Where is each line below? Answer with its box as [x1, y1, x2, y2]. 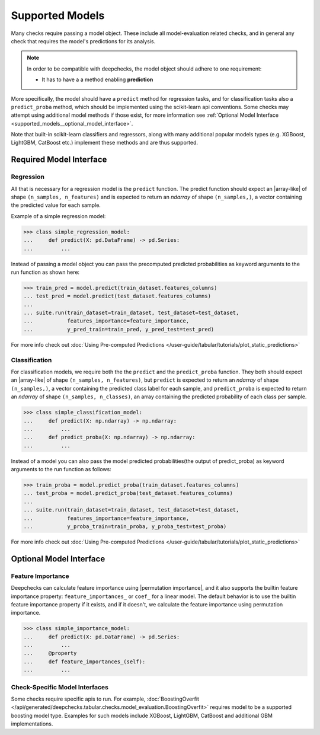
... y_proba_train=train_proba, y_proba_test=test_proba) [23, 523, 227, 530]
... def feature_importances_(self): [23, 658, 146, 665]
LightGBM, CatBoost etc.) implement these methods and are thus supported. [11, 139, 199, 146]
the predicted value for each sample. [11, 202, 101, 209]
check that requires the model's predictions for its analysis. [11, 37, 156, 44]
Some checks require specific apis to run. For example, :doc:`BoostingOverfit [11, 695, 200, 702]
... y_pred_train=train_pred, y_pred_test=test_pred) [23, 326, 215, 333]
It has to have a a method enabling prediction [41, 76, 153, 83]
